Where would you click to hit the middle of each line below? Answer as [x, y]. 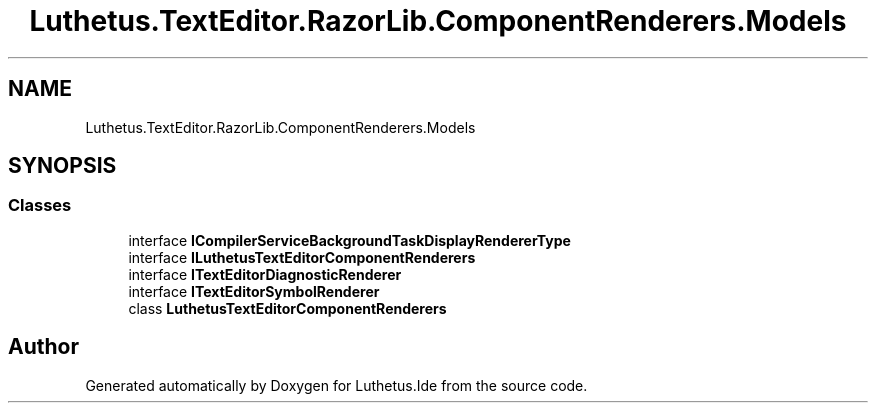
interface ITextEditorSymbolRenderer [254, 291]
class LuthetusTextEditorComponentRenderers [287, 308]
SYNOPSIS [62, 166]
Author [43, 347]
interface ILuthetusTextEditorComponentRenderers [302, 257]
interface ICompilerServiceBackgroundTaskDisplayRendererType [349, 240]
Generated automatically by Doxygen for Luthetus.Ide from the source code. [336, 385]
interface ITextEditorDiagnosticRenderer [265, 274]
